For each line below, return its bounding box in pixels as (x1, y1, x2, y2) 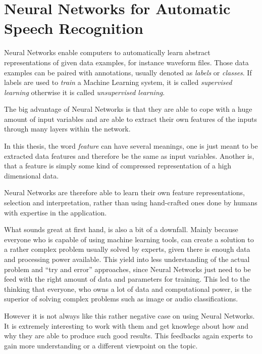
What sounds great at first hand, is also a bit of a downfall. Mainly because (4, 224, 238, 235)
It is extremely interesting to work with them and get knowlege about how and (4, 320, 249, 331)
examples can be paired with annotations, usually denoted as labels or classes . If (4, 67, 252, 77)
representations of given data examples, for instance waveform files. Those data (4, 57, 249, 67)
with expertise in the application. (4, 207, 107, 217)
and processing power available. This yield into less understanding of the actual (4, 254, 250, 264)
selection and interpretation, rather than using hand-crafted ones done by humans (4, 197, 257, 208)
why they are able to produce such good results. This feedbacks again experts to (4, 330, 253, 341)
